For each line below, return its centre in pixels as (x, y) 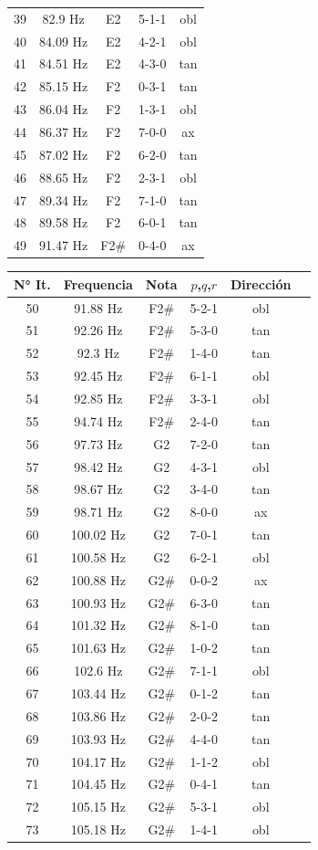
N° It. (32, 283)
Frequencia (98, 283)
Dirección (261, 283)
